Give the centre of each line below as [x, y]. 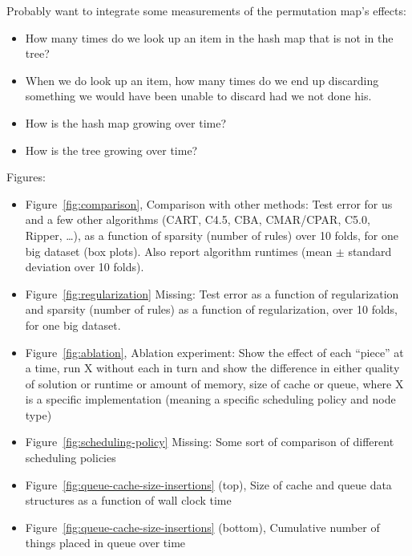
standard [370, 251]
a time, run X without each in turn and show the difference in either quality [212, 368]
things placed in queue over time [105, 543]
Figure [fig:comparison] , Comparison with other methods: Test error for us [209, 203]
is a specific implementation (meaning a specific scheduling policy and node [210, 399]
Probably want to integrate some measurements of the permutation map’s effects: [206, 10]
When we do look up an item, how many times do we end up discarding [202, 80]
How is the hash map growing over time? [126, 122]
